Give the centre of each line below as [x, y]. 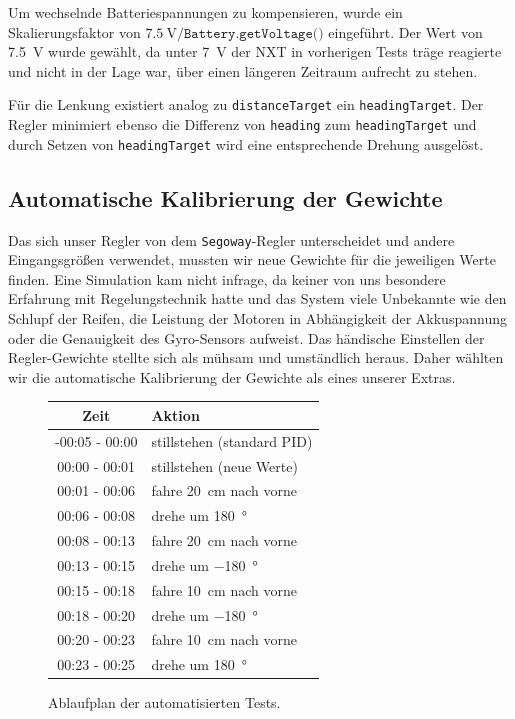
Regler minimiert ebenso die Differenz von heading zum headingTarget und [242, 124]
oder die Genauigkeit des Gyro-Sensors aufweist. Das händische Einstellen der [246, 337]
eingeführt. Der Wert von [405, 31]
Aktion [175, 414]
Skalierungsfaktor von [74, 31]
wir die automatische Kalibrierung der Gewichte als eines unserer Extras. [232, 376]
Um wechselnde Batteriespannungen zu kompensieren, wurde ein [205, 12]
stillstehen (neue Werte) [224, 465]
